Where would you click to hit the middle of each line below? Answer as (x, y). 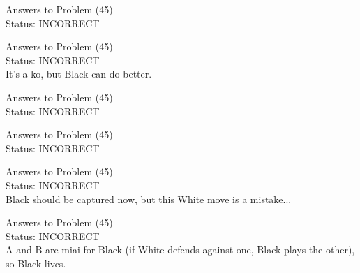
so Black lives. (36, 263)
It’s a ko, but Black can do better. (79, 74)
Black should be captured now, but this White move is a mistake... (149, 199)
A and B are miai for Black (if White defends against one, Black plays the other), (180, 250)
